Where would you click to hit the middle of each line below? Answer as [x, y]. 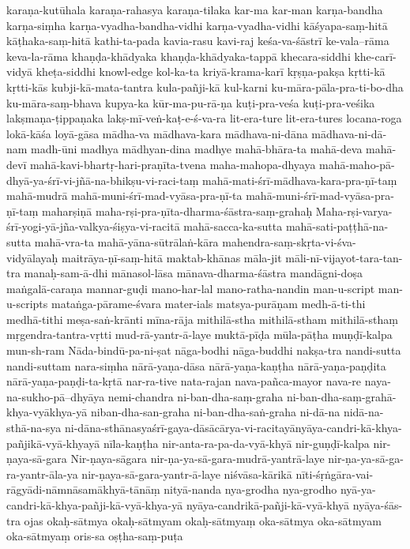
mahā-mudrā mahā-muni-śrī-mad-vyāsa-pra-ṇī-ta [124, 196]
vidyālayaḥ [32, 257]
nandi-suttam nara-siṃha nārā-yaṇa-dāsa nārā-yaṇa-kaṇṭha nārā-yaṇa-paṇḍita [196, 365]
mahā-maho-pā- [357, 164]
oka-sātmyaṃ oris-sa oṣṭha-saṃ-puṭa [95, 536]
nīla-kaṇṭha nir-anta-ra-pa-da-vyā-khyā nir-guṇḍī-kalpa [236, 443]
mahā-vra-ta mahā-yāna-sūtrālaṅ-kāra [126, 241]
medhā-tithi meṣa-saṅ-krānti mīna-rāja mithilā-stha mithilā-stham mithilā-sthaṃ [202, 319]
